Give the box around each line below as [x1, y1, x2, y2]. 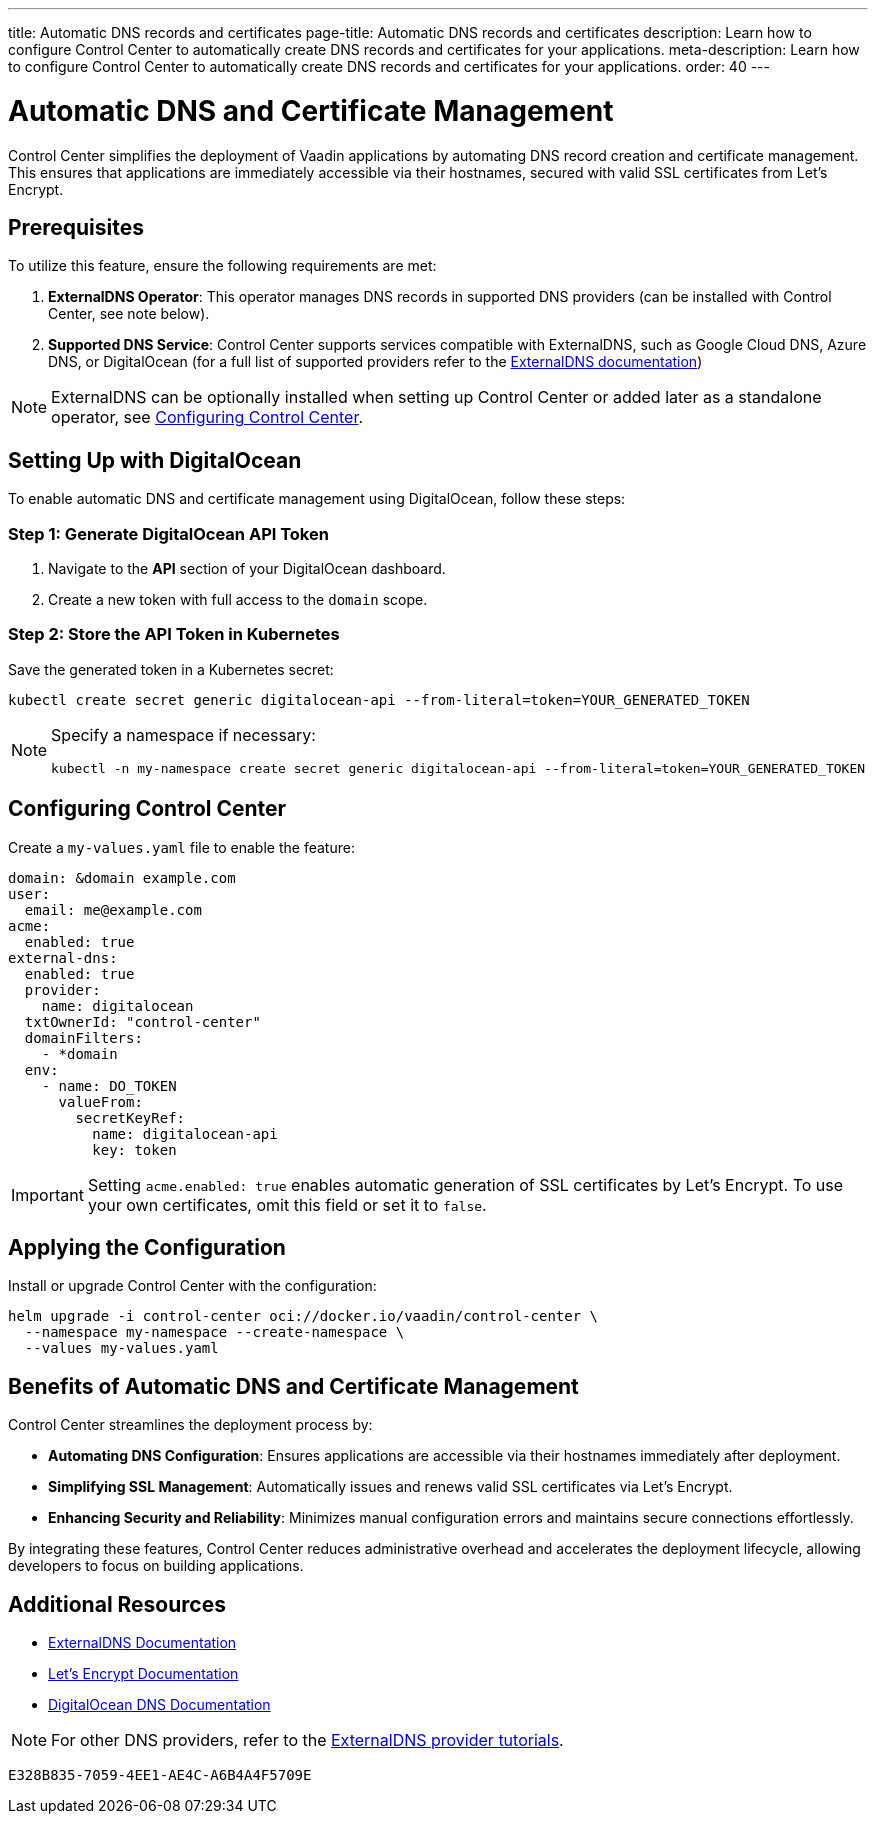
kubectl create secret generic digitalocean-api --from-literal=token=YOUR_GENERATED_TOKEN [8, 691, 750, 708]
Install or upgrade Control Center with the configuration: [8, 1277, 377, 1295]
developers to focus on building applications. [8, 1557, 304, 1575]
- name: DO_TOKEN [41, 1077, 177, 1094]
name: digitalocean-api [92, 1125, 278, 1142]
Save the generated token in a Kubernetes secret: [8, 660, 334, 678]
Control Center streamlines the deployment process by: [8, 1416, 373, 1434]
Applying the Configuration [8, 1234, 286, 1260]
